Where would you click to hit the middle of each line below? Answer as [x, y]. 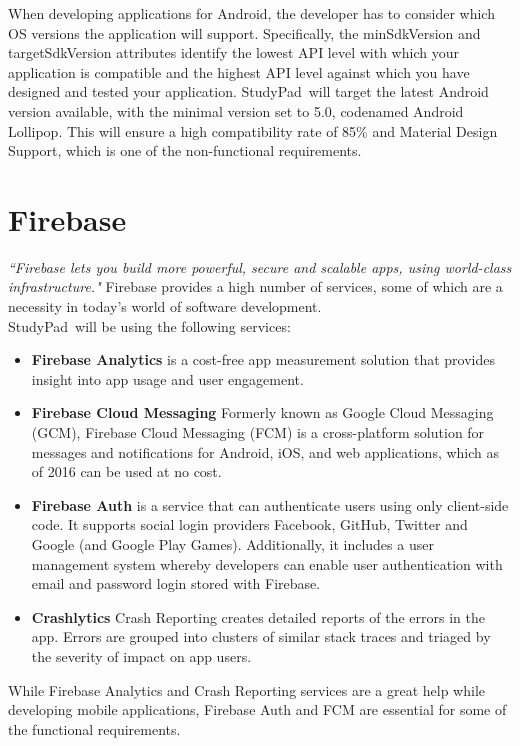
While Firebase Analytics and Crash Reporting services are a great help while [246, 689]
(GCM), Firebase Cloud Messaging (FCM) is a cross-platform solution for [258, 432]
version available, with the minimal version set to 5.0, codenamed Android [236, 110]
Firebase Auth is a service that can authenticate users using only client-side [270, 504]
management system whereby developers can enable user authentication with [267, 563]
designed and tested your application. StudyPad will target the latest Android [248, 91]
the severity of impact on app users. [141, 655]
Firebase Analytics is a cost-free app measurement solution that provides [263, 359]
